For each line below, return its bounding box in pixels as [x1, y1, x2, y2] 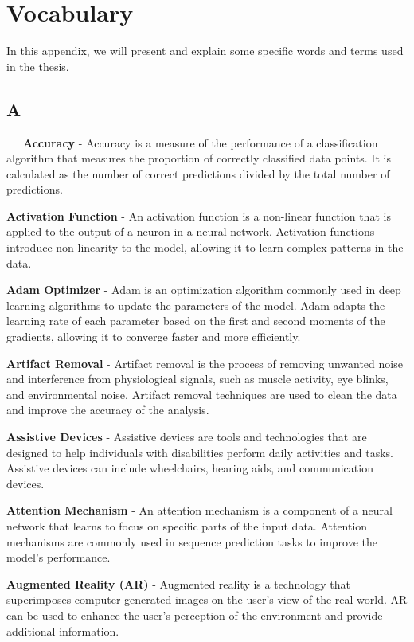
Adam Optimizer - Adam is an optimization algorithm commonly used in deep [6, 281, 401, 298]
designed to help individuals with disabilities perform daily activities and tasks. [6, 444, 394, 460]
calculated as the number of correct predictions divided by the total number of [6, 165, 390, 182]
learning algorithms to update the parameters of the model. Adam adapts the [6, 296, 385, 313]
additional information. [6, 622, 119, 639]
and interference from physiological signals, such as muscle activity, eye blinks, [6, 370, 389, 387]
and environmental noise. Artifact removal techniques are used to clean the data [6, 386, 397, 402]
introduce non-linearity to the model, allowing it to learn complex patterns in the [6, 239, 404, 256]
